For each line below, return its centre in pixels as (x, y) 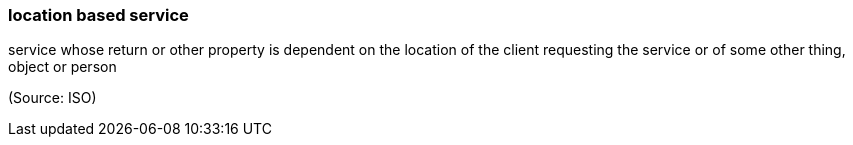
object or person (62, 67)
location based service (98, 15)
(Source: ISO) (52, 98)
